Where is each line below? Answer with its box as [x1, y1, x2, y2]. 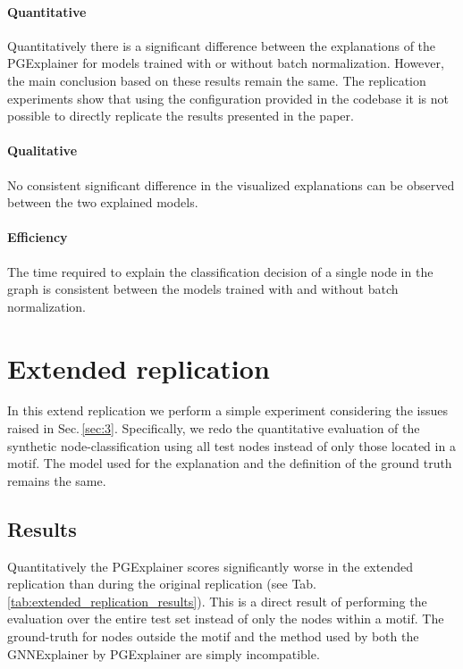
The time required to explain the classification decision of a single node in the [7, 262, 434, 280]
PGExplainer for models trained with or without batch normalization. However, [7, 54, 444, 72]
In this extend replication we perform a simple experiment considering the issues [7, 401, 448, 420]
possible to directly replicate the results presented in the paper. [7, 106, 354, 125]
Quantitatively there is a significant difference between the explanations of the [7, 36, 436, 54]
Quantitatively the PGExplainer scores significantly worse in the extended [7, 556, 413, 575]
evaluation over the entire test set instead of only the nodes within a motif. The [7, 609, 444, 628]
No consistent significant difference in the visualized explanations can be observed [7, 175, 455, 194]
